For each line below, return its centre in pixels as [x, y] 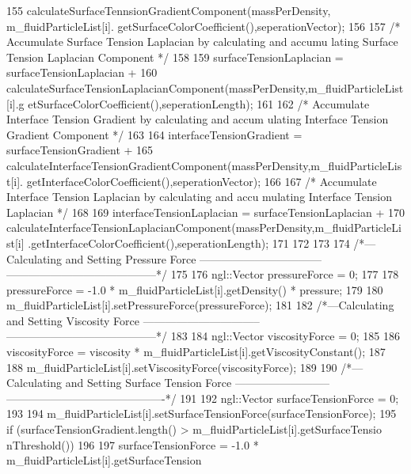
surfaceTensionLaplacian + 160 [82, 72]
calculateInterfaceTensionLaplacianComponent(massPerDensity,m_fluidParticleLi [204, 228]
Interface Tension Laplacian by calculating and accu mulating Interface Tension [199, 197]
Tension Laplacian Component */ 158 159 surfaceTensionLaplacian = [175, 57]
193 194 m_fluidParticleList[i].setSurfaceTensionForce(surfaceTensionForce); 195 [202, 413]
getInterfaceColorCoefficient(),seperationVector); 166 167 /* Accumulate [202, 181]
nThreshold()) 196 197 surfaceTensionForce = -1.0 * [133, 444]
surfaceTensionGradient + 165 [80, 150]
